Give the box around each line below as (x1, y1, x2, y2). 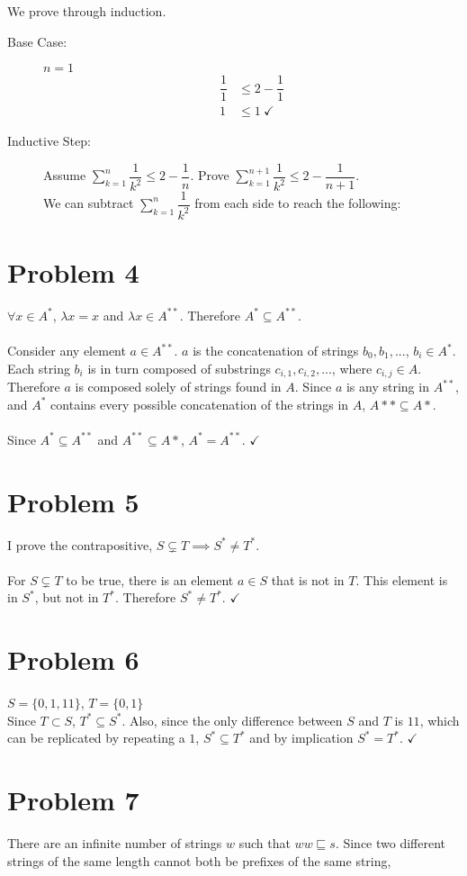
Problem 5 (7, 483, 139, 519)
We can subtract (43, 194, 134, 212)
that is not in (271, 570, 345, 589)
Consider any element (7, 341, 126, 360)
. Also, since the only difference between (121, 710, 343, 729)
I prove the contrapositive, (7, 535, 153, 554)
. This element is (355, 570, 448, 589)
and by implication (249, 728, 354, 747)
